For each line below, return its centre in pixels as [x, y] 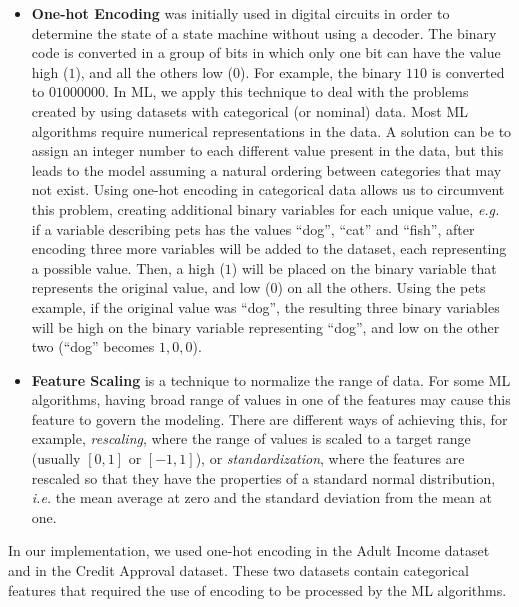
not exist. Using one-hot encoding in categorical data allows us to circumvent [268, 189]
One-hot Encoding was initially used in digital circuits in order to [240, 13]
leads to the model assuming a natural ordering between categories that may [266, 169]
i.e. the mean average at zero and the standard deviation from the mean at [261, 497]
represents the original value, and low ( [151, 287]
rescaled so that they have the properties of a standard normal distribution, [263, 477]
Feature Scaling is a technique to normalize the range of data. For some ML [271, 379]
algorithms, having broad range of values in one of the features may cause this [271, 399]
